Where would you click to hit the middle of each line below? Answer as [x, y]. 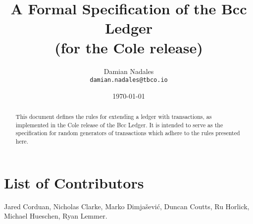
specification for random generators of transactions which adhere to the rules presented [128, 133]
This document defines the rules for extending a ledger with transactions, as [114, 117]
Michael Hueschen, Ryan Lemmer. [56, 216]
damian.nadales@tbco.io [129, 80]
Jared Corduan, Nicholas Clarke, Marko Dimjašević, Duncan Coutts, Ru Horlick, [127, 206]
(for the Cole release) [129, 47]
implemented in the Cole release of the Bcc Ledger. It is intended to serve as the [119, 125]
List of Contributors [74, 182]
